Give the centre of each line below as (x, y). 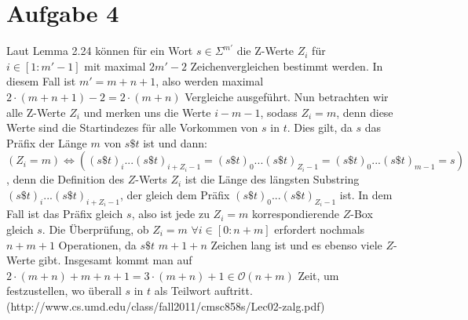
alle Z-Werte (36, 112)
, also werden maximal (210, 81)
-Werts (151, 179)
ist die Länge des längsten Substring (272, 179)
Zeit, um (318, 275)
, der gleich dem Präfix (175, 194)
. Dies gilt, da (320, 127)
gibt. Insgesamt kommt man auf (115, 260)
